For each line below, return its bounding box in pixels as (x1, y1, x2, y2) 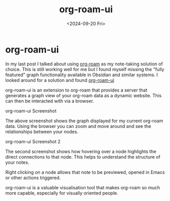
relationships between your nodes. (5, 128, 78, 135)
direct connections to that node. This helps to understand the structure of (5, 153, 160, 160)
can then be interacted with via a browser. (5, 98, 94, 104)
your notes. (5, 159, 30, 165)
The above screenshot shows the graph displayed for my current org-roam (5, 118, 163, 124)
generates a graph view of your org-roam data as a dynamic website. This (5, 92, 162, 98)
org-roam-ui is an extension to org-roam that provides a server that (5, 87, 147, 93)
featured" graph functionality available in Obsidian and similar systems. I (5, 72, 158, 78)
